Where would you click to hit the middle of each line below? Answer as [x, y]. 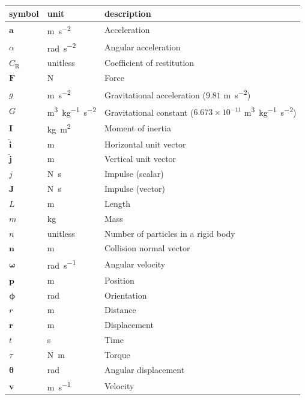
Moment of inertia [138, 127]
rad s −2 [62, 47]
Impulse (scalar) [134, 174]
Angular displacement [145, 369]
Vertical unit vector [140, 159]
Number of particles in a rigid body [170, 233]
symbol [24, 13]
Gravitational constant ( [149, 112]
